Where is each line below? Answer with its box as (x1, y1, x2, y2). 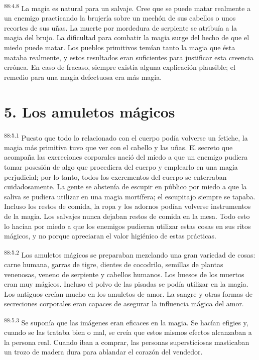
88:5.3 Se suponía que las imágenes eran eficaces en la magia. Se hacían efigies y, (4, 315, 248, 327)
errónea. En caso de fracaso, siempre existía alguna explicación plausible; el (4, 62, 235, 72)
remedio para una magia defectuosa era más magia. (4, 71, 162, 82)
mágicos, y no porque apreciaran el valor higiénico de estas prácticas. (4, 230, 216, 241)
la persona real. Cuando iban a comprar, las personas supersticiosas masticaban (4, 336, 249, 347)
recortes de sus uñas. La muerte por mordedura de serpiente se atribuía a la (4, 22, 237, 33)
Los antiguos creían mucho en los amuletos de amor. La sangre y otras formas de (4, 288, 252, 299)
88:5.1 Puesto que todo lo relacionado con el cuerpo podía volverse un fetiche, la (4, 131, 248, 143)
